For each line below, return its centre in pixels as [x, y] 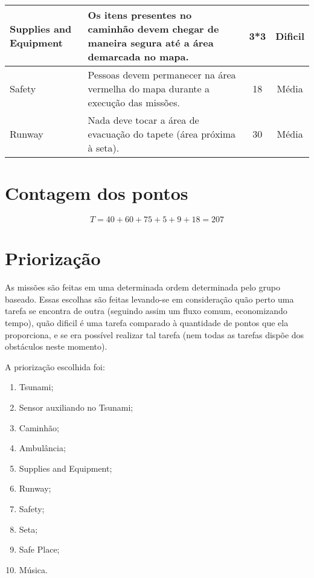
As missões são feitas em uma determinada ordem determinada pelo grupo [143, 287]
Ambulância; [42, 448]
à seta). [104, 148]
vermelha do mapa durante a [149, 88]
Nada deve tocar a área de [143, 120]
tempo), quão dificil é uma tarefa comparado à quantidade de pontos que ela [147, 323]
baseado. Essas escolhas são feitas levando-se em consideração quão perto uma [149, 299]
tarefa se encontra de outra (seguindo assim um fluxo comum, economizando [146, 311]
